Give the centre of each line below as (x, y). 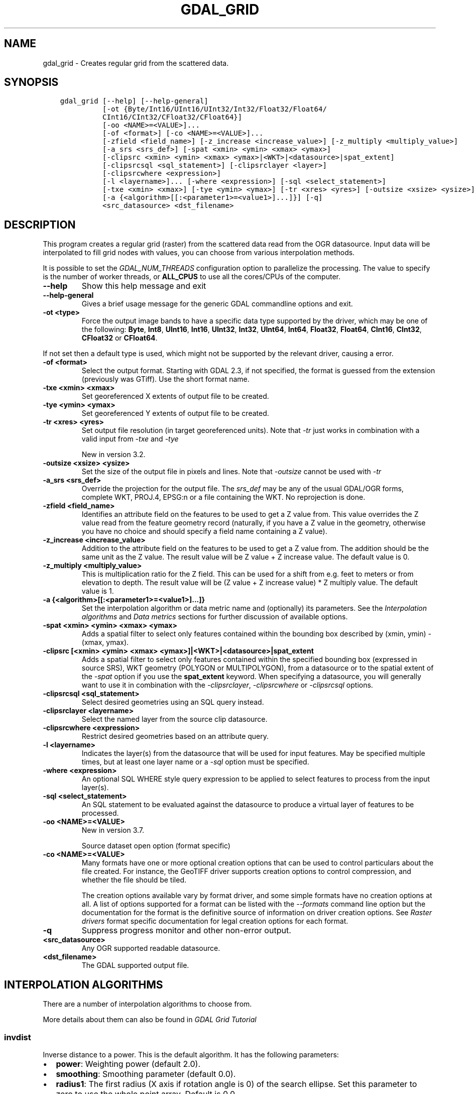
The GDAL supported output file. (135, 965)
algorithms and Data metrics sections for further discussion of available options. (215, 617)
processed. (100, 813)
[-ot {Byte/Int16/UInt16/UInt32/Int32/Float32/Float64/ (215, 109)
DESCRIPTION (40, 225)
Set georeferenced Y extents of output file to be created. (175, 413)
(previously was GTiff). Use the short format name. (165, 379)
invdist (18, 1037)
